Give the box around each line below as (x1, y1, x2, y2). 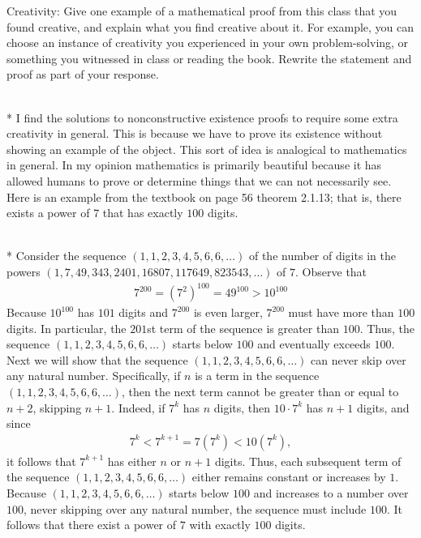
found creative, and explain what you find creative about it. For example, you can (6, 18, 415, 35)
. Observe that (295, 263, 367, 280)
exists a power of (6, 204, 90, 221)
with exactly (189, 516, 251, 533)
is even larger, (193, 304, 263, 321)
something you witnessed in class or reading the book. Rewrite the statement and (6, 49, 412, 66)
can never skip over (311, 351, 406, 368)
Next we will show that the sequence (6, 351, 188, 368)
